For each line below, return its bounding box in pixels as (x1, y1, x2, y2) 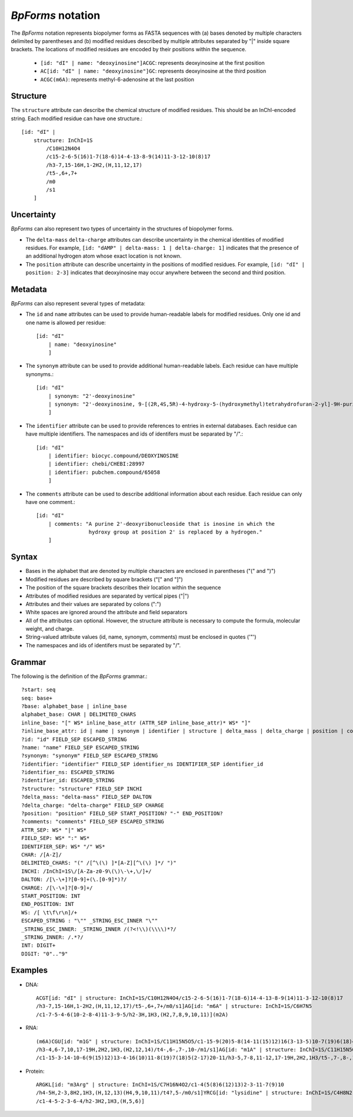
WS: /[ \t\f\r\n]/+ (21, 909, 78, 916)
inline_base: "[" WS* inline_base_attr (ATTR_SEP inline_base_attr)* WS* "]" (21, 719, 251, 726)
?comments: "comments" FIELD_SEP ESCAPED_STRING (21, 818, 164, 825)
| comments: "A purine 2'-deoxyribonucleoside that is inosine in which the (48, 520, 275, 527)
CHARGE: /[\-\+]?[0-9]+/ (21, 884, 93, 891)
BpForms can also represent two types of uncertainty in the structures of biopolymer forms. (11, 225, 234, 232)
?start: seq (21, 687, 56, 693)
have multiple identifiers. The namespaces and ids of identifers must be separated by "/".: (25, 430, 244, 437)
